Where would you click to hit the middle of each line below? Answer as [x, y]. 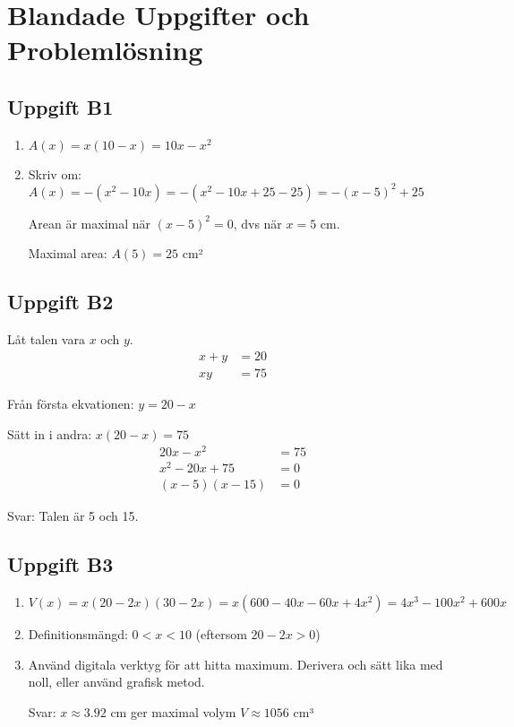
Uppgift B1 [60, 106]
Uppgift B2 [60, 302]
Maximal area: [68, 253]
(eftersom [221, 634]
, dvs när [257, 223]
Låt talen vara [46, 339]
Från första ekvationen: [71, 403]
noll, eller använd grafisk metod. [116, 682]
